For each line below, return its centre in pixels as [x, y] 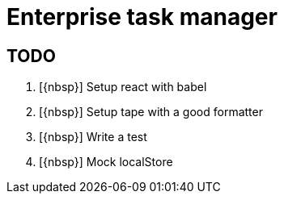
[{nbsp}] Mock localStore [106, 162]
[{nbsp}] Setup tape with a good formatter [151, 112]
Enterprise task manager [142, 17]
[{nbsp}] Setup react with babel [123, 87]
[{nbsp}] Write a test [93, 137]
